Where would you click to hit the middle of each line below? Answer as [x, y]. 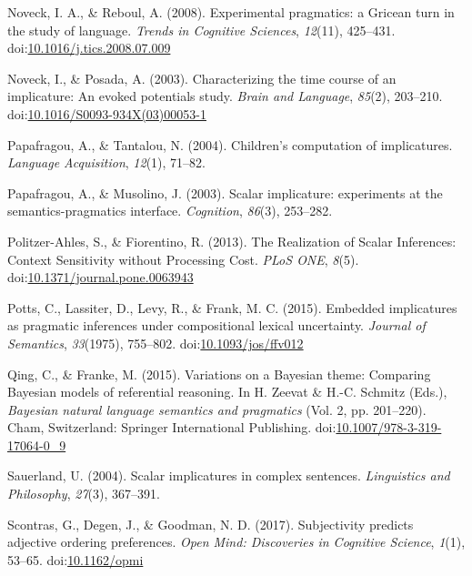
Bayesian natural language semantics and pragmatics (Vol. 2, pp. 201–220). [217, 409]
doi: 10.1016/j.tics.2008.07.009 [89, 48]
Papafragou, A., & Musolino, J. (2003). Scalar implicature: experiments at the [225, 192]
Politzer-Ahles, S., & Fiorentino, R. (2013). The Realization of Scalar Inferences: [232, 241]
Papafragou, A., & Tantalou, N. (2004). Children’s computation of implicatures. [230, 144]
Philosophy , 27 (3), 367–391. [84, 494]
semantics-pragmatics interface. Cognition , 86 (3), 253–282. [170, 211]
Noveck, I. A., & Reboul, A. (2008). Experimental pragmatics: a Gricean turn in [231, 12]
